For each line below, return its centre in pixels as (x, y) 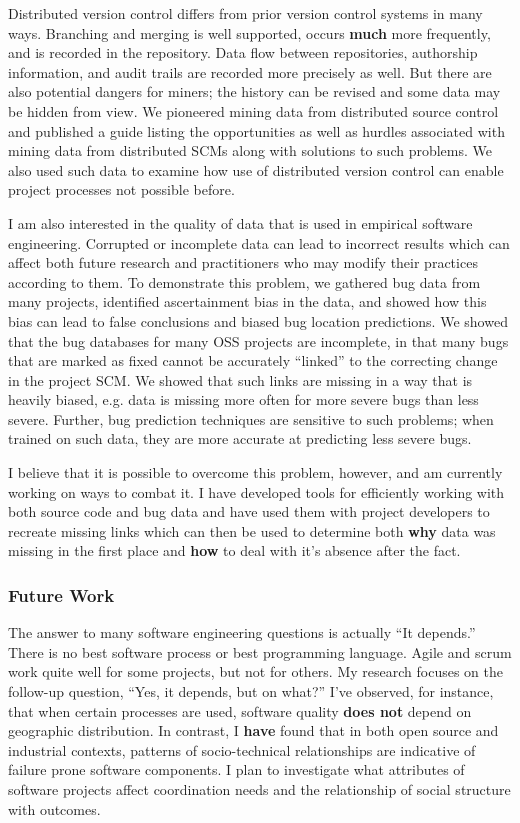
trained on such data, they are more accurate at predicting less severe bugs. (240, 438)
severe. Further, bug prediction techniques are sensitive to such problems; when (251, 418)
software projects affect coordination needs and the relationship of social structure (259, 789)
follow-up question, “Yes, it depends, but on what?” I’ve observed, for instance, (251, 691)
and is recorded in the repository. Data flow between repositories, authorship (243, 52)
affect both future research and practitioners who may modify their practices (243, 262)
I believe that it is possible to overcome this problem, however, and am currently (255, 472)
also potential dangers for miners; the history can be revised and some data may (254, 91)
